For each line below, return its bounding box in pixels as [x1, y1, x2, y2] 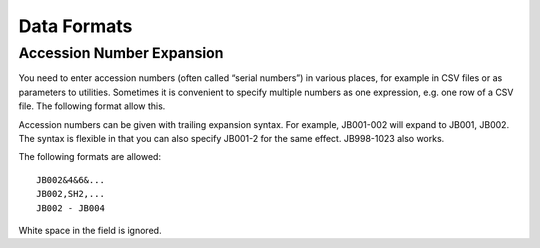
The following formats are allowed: [18, 151, 162, 163]
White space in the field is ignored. [18, 224, 162, 236]
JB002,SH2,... [36, 188, 105, 200]
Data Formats [18, 15, 133, 37]
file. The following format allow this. [18, 100, 166, 112]
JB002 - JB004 [36, 202, 105, 214]
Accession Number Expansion [18, 44, 224, 62]
